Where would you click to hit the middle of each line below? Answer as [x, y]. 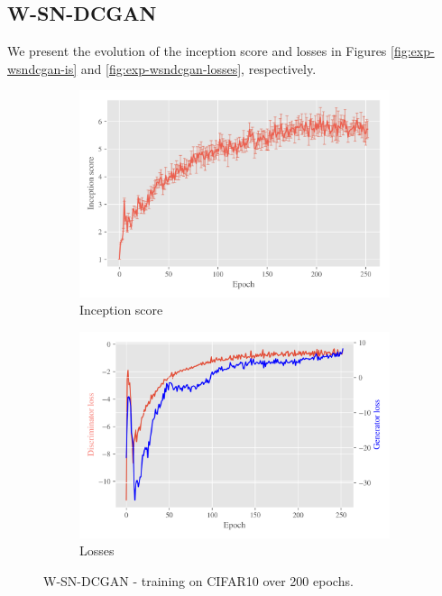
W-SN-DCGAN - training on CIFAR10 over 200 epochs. [198, 580]
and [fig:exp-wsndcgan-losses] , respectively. [198, 68]
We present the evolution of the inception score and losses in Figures [197, 51]
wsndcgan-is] [42, 68]
